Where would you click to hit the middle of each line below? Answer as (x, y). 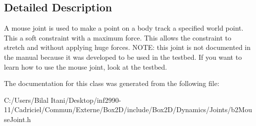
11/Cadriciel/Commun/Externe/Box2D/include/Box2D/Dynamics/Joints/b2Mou (128, 109)
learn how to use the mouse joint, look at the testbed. (86, 66)
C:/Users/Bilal (26, 100)
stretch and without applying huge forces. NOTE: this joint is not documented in (128, 47)
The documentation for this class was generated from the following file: (112, 83)
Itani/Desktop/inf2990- (86, 100)
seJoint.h (18, 119)
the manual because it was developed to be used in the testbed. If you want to (123, 57)
